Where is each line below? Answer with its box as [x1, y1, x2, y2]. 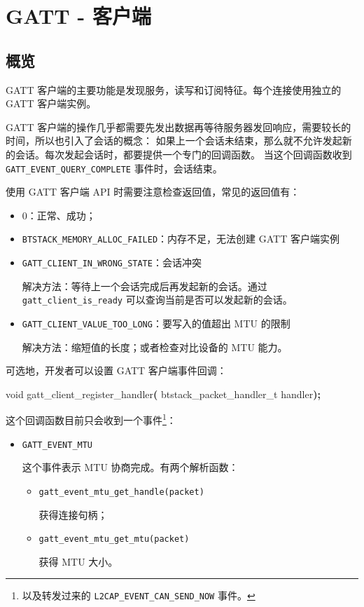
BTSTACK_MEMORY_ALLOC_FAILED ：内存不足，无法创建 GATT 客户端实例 [22, 231, 339, 246]
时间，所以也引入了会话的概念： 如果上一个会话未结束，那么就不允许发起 [6, 133, 342, 148]
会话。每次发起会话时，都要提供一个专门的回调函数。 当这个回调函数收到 [15, 146, 352, 161]
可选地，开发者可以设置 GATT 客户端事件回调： [6, 363, 227, 378]
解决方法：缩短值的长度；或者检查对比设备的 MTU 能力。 [22, 339, 288, 354]
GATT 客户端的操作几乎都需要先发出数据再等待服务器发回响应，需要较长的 [6, 119, 351, 134]
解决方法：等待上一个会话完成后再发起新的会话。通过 [22, 278, 267, 293]
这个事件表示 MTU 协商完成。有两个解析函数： [22, 460, 239, 475]
